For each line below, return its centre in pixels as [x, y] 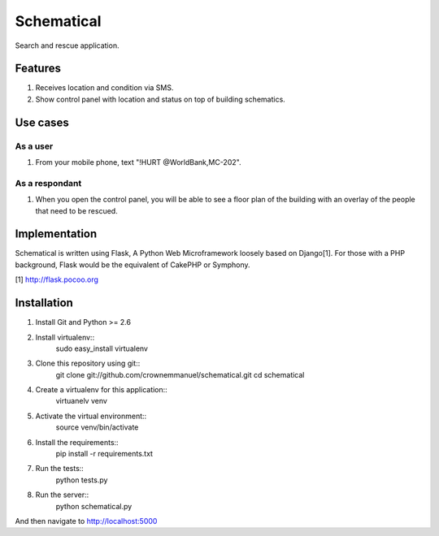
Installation [44, 303]
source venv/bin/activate [97, 427]
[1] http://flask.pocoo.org [57, 279]
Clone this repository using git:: [88, 363]
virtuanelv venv [81, 401]
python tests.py [82, 480]
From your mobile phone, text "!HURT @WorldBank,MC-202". [138, 162]
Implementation [56, 234]
